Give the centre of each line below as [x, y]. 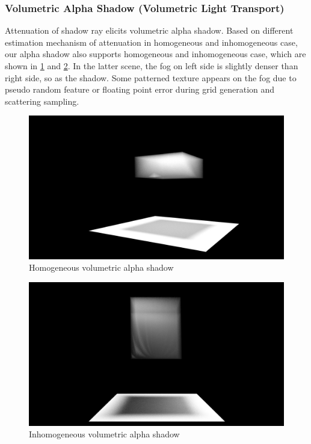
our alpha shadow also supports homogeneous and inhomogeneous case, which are [155, 54]
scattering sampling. [42, 101]
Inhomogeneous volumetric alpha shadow [104, 434]
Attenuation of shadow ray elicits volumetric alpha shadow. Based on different [149, 30]
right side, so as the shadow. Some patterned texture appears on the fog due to [151, 77]
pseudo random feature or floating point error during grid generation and [140, 89]
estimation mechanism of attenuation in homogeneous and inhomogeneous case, [151, 42]
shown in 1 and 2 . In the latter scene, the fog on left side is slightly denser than [152, 66]
